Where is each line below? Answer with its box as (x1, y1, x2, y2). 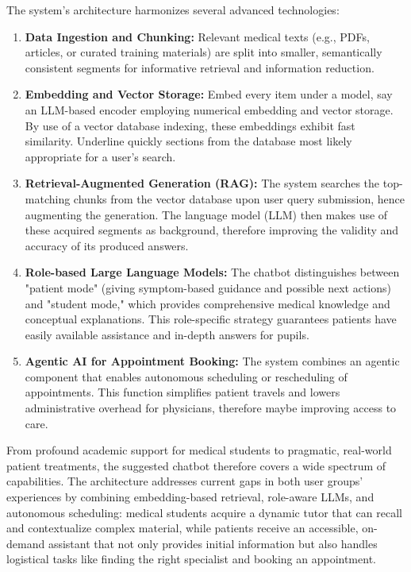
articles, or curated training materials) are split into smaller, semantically (25, 44, 382, 60)
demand (6, 535, 45, 551)
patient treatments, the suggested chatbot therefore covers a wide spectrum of (6, 457, 386, 473)
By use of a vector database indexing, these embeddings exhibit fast (25, 117, 355, 133)
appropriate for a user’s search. (25, 148, 176, 164)
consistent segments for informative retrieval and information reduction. (25, 59, 375, 75)
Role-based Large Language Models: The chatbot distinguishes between (25, 264, 400, 280)
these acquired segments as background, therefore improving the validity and (25, 222, 399, 238)
